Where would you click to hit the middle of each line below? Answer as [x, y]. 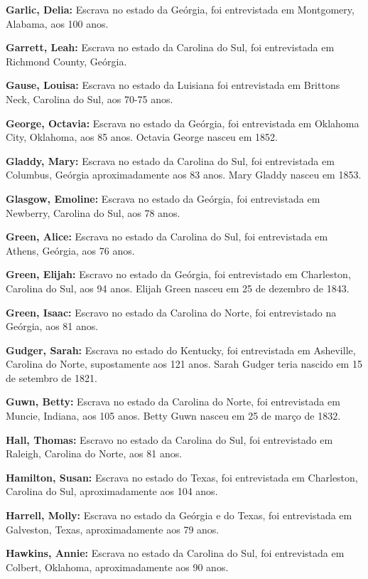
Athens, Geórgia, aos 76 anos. [70, 250]
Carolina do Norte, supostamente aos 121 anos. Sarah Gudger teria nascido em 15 [184, 364]
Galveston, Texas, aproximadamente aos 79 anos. [113, 529]
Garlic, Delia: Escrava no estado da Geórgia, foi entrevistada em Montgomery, [180, 9]
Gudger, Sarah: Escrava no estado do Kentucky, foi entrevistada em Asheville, [181, 350]
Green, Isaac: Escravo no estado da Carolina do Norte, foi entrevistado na [171, 312]
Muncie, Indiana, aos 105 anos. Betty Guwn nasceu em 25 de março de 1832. [173, 416]
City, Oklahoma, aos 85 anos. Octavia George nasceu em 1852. [142, 137]
